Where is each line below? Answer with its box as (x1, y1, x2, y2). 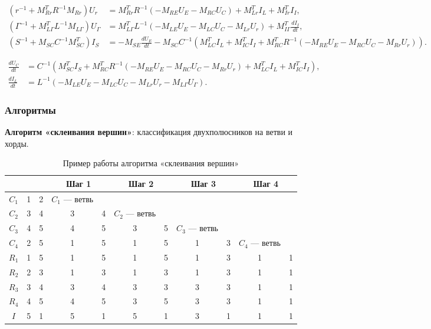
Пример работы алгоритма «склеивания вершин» (62, 157, 239, 169)
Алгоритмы (5, 102, 56, 117)
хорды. (5, 137, 29, 149)
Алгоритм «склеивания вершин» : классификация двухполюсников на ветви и (5, 125, 293, 137)
